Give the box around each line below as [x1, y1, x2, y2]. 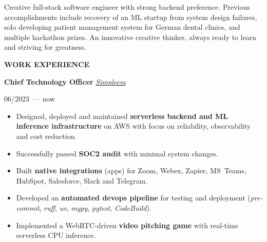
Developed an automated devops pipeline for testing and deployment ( [16, 192, 251, 203]
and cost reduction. [16, 130, 77, 141]
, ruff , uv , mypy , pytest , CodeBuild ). [39, 202, 151, 213]
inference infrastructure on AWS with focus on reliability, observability [16, 120, 251, 131]
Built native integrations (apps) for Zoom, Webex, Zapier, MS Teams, [16, 165, 246, 176]
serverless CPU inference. [16, 230, 96, 240]
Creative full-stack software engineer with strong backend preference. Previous [4, 2, 250, 12]
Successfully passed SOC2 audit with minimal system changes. [16, 148, 218, 158]
